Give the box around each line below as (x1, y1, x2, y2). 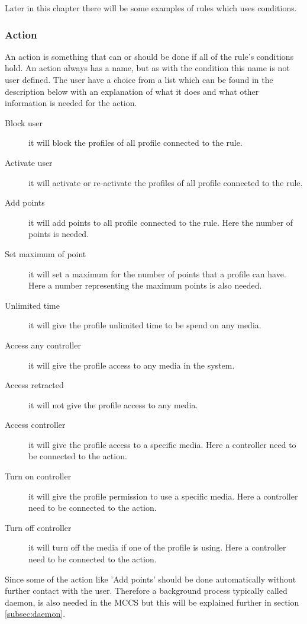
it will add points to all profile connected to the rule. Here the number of (28, 216, 293, 228)
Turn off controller (5, 521, 72, 533)
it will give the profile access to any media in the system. (28, 359, 235, 371)
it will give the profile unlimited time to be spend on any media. (28, 319, 261, 331)
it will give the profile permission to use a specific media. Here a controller (28, 489, 298, 502)
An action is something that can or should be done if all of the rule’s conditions (5, 50, 294, 62)
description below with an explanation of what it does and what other (5, 85, 259, 97)
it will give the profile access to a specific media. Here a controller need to (28, 438, 296, 450)
